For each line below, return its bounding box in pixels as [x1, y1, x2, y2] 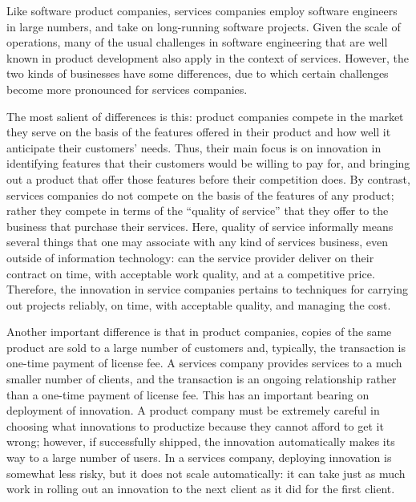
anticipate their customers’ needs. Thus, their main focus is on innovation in [6, 139, 382, 156]
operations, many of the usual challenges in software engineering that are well [6, 34, 388, 51]
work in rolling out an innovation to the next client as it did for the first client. [6, 480, 395, 497]
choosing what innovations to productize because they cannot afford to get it [6, 417, 384, 434]
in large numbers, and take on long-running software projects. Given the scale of [6, 18, 401, 34]
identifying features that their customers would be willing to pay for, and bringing [6, 155, 410, 172]
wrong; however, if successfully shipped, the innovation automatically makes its [6, 433, 395, 450]
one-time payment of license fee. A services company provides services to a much [6, 354, 402, 371]
